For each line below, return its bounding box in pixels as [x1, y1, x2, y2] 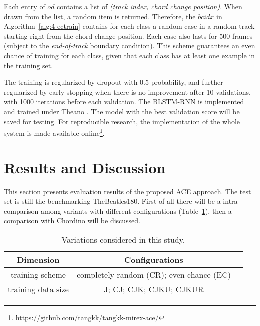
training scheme [11, 268, 66, 280]
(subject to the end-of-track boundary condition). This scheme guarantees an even [4, 40, 255, 51]
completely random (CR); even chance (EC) [76, 268, 231, 280]
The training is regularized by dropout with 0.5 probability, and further [4, 77, 223, 87]
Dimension [17, 253, 60, 265]
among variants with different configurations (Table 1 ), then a [41, 205, 232, 216]
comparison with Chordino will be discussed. [4, 215, 141, 226]
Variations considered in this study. [61, 233, 185, 245]
